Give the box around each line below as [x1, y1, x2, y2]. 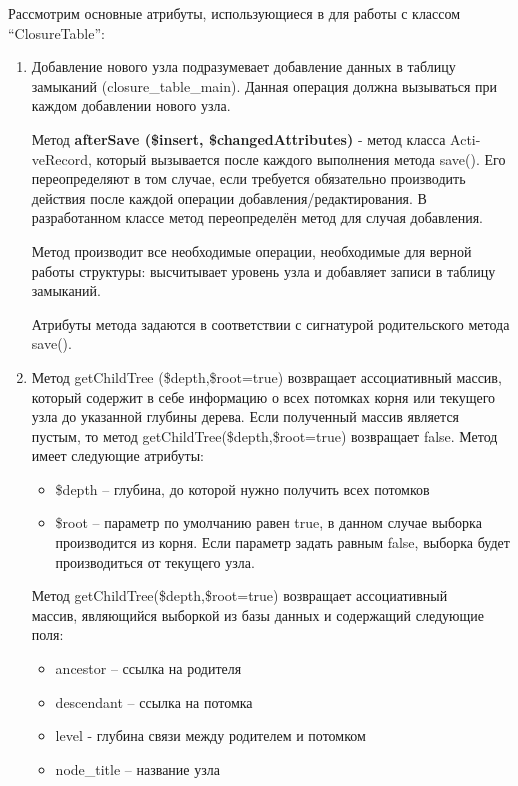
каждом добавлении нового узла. [31, 95, 231, 116]
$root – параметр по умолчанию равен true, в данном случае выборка [55, 512, 482, 533]
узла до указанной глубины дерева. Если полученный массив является [31, 406, 460, 427]
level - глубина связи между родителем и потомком [55, 725, 366, 746]
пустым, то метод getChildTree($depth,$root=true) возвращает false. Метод [31, 425, 498, 446]
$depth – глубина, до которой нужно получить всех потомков [55, 478, 430, 499]
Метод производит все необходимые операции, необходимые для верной [31, 240, 472, 261]
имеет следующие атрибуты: [31, 445, 204, 466]
